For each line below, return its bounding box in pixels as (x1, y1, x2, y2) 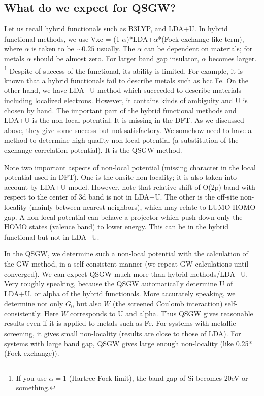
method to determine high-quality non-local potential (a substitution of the (4, 135, 239, 145)
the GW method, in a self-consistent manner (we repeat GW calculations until (4, 258, 249, 269)
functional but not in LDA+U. (4, 231, 100, 242)
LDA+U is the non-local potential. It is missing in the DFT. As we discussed (4, 115, 244, 125)
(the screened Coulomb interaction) (113, 298, 223, 309)
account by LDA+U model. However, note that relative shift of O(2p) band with (4, 181, 255, 192)
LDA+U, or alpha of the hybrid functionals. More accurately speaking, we (4, 288, 236, 299)
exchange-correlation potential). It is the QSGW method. (4, 144, 182, 155)
